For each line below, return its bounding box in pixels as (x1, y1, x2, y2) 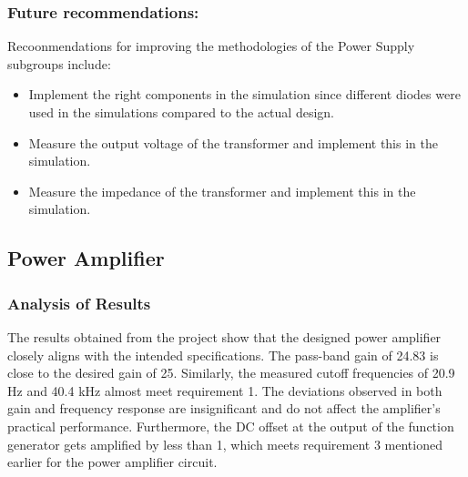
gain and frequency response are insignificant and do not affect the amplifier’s (7, 399, 441, 418)
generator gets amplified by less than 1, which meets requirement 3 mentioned (7, 434, 443, 453)
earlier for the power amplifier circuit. (7, 452, 218, 472)
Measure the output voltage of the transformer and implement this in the (28, 133, 438, 152)
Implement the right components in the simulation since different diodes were (28, 85, 461, 104)
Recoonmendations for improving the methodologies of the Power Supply (7, 36, 415, 56)
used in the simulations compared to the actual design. (28, 103, 334, 121)
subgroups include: (7, 54, 111, 73)
